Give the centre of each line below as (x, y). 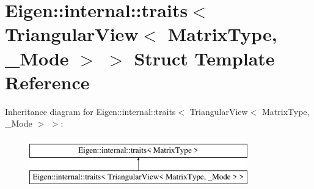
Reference (47, 82)
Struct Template (204, 58)
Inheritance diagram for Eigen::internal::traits (90, 111)
